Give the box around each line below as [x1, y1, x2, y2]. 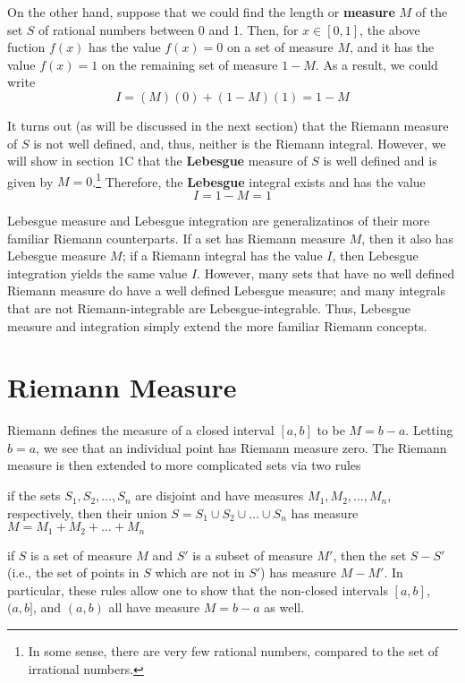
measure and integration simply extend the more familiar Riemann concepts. [7, 316, 427, 335]
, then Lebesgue [332, 246, 418, 265]
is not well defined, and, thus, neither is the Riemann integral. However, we [33, 133, 446, 152]
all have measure [108, 598, 200, 617]
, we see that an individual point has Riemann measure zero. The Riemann [36, 438, 447, 457]
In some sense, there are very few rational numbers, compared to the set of [28, 642, 439, 661]
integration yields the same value [7, 263, 188, 282]
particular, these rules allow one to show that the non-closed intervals [7, 580, 388, 599]
